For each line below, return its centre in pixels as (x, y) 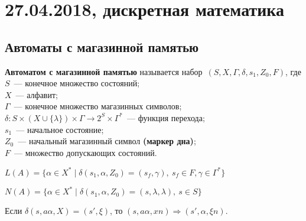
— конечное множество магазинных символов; (98, 106)
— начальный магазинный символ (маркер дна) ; (107, 141)
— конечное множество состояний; (77, 83)
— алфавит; (37, 94)
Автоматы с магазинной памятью (102, 46)
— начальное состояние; (60, 129)
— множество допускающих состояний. (86, 152)
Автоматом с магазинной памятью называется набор (104, 71)
